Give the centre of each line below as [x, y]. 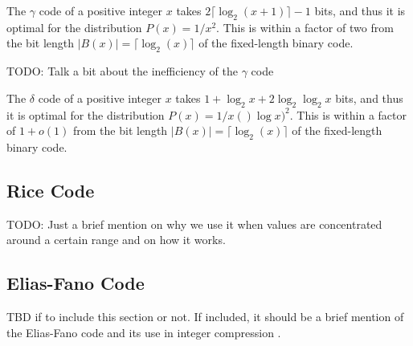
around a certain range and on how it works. [116, 240]
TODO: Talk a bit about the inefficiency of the [122, 71]
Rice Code [51, 190]
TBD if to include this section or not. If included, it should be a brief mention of [205, 317]
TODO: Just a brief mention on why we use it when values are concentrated [194, 224]
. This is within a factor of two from [305, 27]
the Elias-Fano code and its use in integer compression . [144, 332]
